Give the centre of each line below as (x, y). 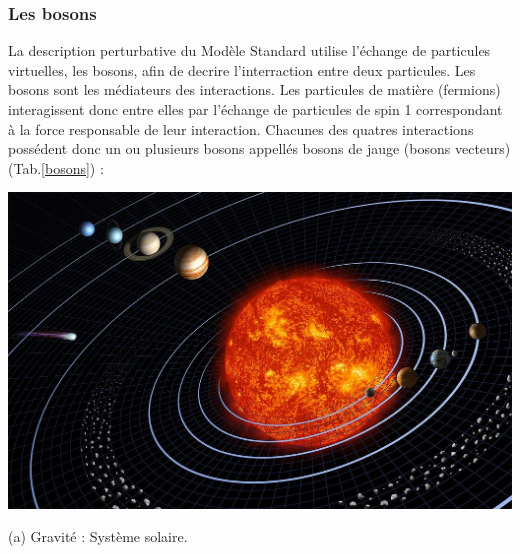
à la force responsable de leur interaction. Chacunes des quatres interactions (241, 128)
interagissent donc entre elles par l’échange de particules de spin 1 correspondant (255, 109)
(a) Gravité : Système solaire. (98, 536)
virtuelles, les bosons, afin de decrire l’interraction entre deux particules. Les (242, 69)
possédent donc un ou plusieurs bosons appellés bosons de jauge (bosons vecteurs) (259, 148)
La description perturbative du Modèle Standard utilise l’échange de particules (249, 50)
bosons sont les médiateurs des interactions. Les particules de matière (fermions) (254, 89)
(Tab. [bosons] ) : (56, 167)
